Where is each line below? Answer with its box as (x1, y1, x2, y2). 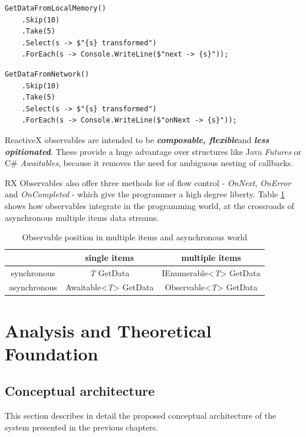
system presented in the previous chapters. (5, 421, 159, 433)
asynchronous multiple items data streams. (5, 211, 159, 223)
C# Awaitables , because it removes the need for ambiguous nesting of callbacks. (5, 157, 294, 169)
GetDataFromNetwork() (5, 69, 90, 78)
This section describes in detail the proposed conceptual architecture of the (5, 409, 277, 422)
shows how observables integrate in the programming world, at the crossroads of (5, 199, 294, 211)
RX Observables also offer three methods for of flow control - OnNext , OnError (5, 176, 291, 188)
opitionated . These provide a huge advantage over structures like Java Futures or (5, 145, 302, 157)
